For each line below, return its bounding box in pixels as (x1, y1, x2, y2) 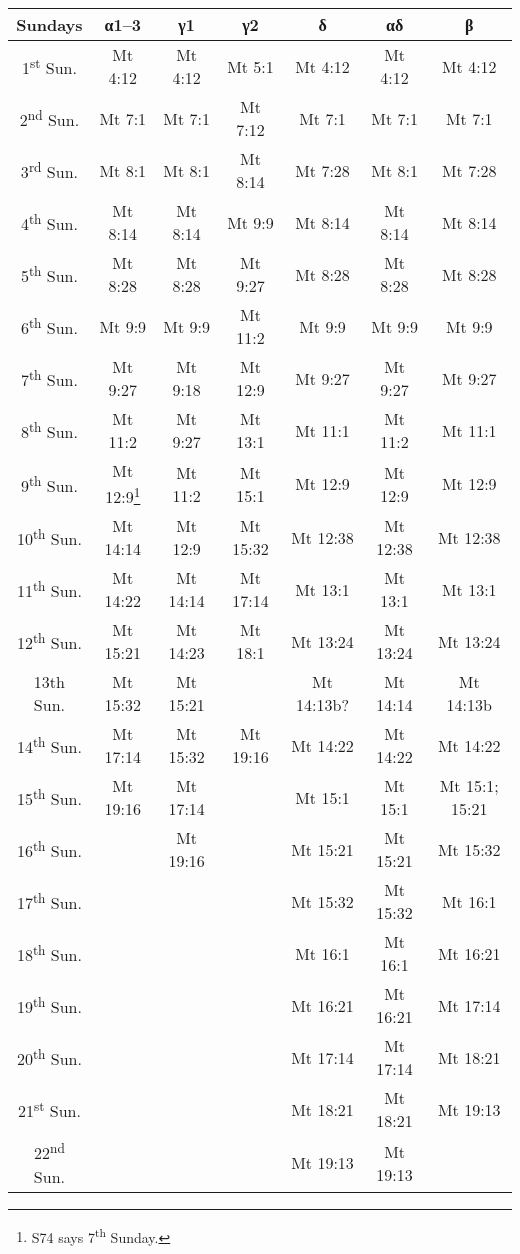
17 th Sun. (16, 888, 82, 915)
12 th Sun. (16, 628, 82, 655)
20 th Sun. (16, 1044, 82, 1071)
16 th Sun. (16, 836, 82, 863)
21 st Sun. (17, 1096, 81, 1123)
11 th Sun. (16, 576, 82, 603)
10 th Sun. (16, 524, 82, 551)
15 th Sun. (16, 784, 82, 811)
